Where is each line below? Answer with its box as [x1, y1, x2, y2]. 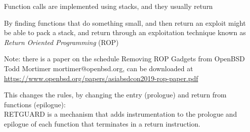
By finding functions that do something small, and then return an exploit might [4, 17, 246, 28]
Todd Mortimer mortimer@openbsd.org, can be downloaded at [4, 63, 193, 73]
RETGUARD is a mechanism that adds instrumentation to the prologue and [4, 109, 237, 119]
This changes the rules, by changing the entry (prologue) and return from [4, 89, 227, 100]
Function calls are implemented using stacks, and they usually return [4, 1, 213, 11]
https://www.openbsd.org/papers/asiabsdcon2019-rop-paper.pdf [4, 73, 199, 83]
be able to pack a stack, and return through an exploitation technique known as [4, 27, 246, 38]
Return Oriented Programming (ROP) [4, 37, 119, 47]
